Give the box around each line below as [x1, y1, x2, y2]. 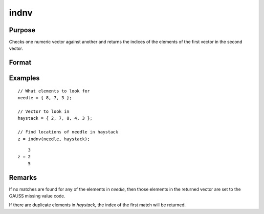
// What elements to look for [18, 88, 90, 94]
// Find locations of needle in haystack [18, 129, 118, 135]
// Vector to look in [18, 109, 69, 114]
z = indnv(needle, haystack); [18, 136, 90, 142]
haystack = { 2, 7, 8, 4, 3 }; [18, 115, 93, 121]
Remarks [9, 173, 37, 182]
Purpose [9, 26, 36, 34]
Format [9, 59, 32, 67]
